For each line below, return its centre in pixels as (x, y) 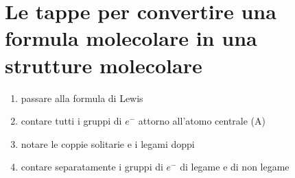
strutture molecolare (104, 65)
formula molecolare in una (131, 38)
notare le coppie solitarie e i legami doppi (108, 143)
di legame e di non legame (235, 167)
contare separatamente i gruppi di (92, 167)
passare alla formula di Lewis (82, 98)
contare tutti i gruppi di (71, 121)
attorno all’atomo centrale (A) (202, 121)
